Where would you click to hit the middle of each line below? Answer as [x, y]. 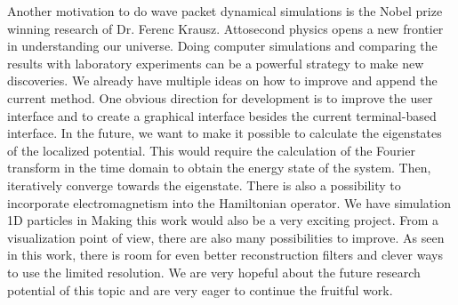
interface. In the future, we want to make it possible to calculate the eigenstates [225, 133]
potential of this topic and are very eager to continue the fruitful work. [200, 289]
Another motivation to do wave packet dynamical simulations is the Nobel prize [225, 11]
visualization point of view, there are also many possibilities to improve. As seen [226, 237]
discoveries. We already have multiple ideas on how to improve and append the [222, 80]
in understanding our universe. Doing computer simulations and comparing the [222, 46]
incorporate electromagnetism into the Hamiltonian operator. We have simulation [229, 202]
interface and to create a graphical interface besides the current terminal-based [222, 115]
